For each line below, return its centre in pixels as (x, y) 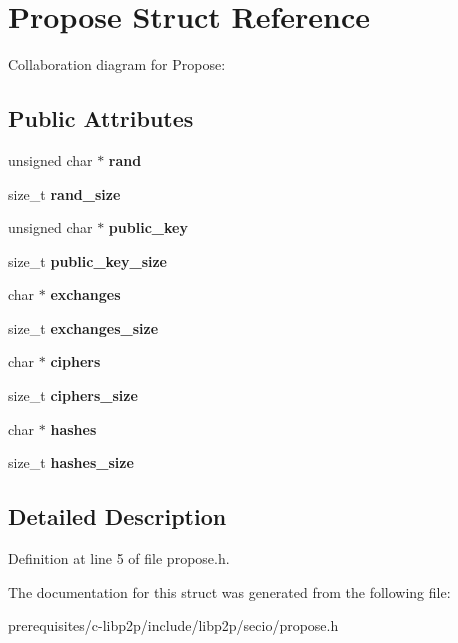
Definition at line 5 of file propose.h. (119, 558)
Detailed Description (117, 516)
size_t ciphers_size (73, 395)
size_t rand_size (64, 193)
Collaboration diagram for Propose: (117, 64)
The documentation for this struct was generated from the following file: (229, 591)
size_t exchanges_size (83, 327)
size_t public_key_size (87, 260)
